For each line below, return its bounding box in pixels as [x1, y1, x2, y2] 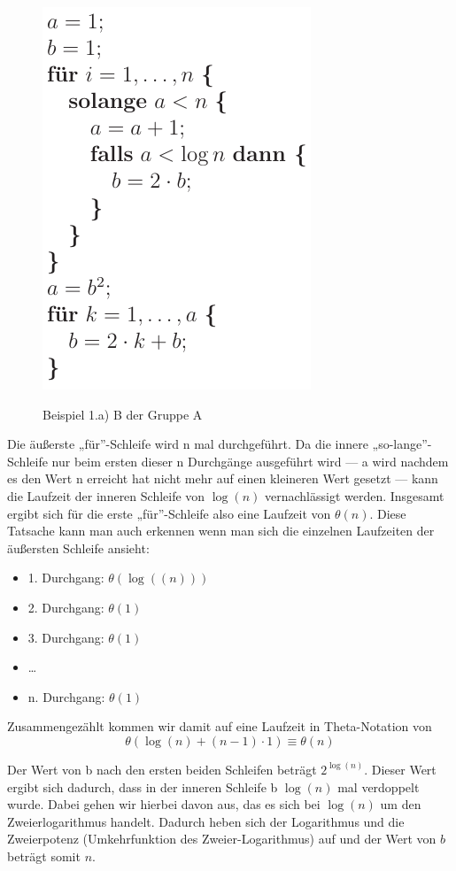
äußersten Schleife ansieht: [7, 538, 150, 557]
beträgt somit [7, 846, 81, 865]
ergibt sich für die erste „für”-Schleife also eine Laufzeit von [7, 504, 331, 522]
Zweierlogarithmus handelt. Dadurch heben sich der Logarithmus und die [7, 812, 405, 830]
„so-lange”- [372, 435, 432, 453]
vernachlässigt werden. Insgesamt [264, 486, 444, 505]
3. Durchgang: [27, 628, 104, 646]
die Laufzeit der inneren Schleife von [7, 486, 205, 505]
